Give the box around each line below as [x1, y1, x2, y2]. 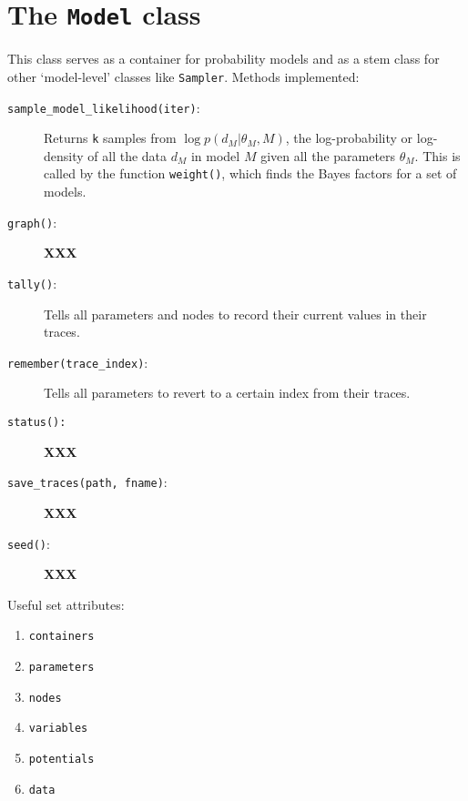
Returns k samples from [44, 128, 177, 147]
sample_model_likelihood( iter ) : [7, 97, 200, 117]
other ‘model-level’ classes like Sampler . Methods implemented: [7, 66, 360, 86]
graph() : [7, 212, 57, 231]
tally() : [7, 273, 57, 292]
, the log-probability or [285, 128, 413, 147]
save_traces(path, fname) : [7, 472, 168, 492]
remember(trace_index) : [7, 352, 148, 371]
